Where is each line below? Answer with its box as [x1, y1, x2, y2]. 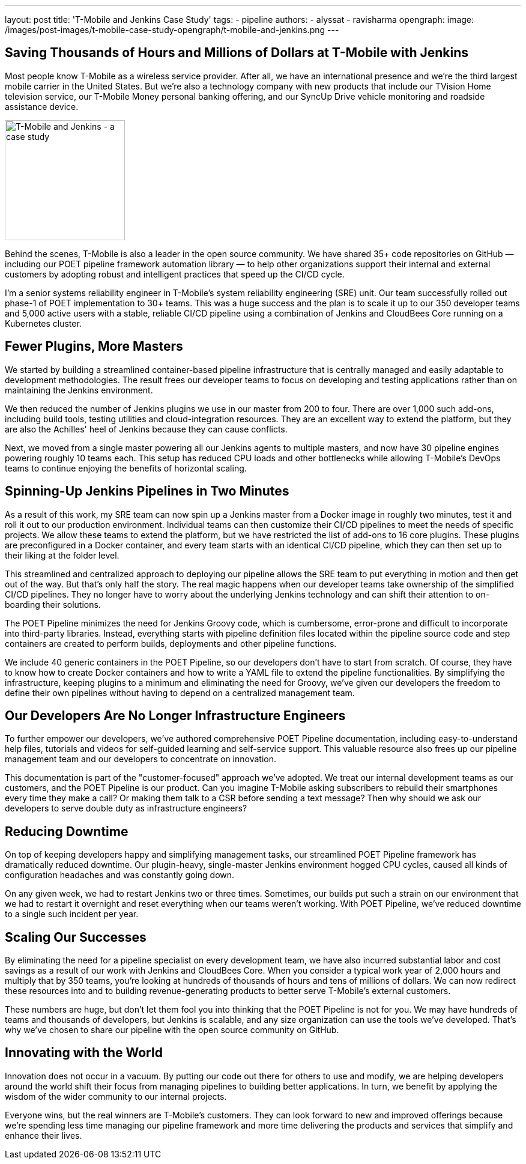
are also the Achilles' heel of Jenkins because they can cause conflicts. [5, 423, 288, 434]
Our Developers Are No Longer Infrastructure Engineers [5, 708, 346, 723]
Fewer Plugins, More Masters [5, 339, 183, 354]
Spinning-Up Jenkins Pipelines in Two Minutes [5, 483, 289, 499]
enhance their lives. [5, 1130, 82, 1141]
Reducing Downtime [5, 823, 128, 839]
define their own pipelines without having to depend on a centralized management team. [5, 687, 355, 698]
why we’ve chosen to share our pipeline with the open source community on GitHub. [5, 1025, 339, 1035]
